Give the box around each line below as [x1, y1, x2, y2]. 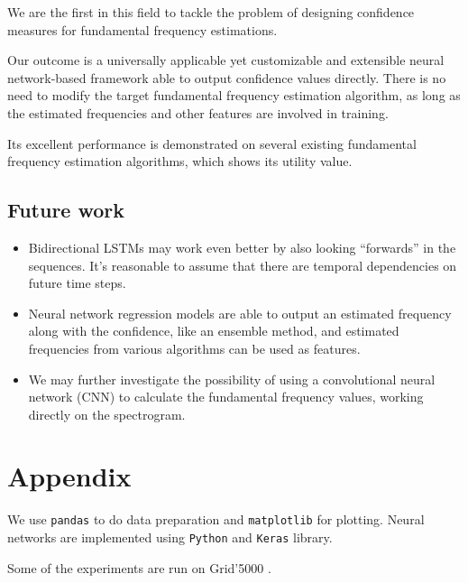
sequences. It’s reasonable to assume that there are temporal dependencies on [28, 255, 457, 274]
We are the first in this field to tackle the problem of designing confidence [7, 3, 415, 21]
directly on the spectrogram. [28, 404, 186, 423]
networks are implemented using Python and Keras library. [7, 528, 333, 547]
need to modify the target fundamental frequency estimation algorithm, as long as [7, 86, 461, 105]
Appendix [7, 458, 132, 495]
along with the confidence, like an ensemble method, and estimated [28, 321, 399, 340]
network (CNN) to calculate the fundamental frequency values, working [28, 387, 424, 406]
